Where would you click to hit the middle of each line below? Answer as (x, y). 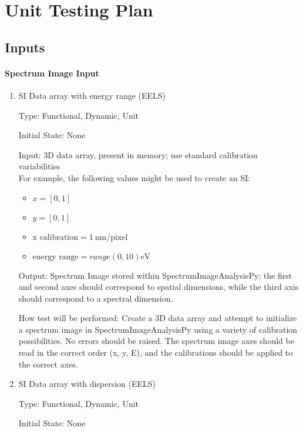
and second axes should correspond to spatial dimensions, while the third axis (159, 287)
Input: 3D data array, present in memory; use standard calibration (138, 154)
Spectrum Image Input (52, 73)
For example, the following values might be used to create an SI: (134, 177)
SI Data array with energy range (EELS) (92, 95)
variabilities (39, 166)
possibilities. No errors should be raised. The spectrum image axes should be (156, 341)
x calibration (55, 237)
